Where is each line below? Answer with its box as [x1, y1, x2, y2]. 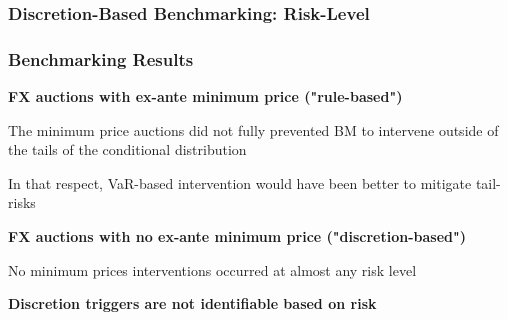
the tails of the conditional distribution [8, 139, 247, 160]
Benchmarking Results [8, 46, 194, 71]
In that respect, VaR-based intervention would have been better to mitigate [8, 172, 472, 193]
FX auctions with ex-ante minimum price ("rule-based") [8, 86, 403, 107]
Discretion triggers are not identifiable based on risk [8, 293, 377, 314]
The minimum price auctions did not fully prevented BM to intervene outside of [8, 119, 499, 140]
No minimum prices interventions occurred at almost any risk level [8, 259, 417, 280]
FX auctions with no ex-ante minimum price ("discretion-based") [8, 226, 466, 247]
